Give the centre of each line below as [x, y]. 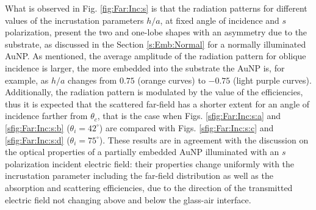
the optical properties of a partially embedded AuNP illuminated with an [142, 152]
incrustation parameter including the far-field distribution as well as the [139, 176]
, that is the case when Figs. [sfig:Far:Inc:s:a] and [189, 116]
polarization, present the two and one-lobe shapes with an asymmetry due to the [156, 32]
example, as [27, 80]
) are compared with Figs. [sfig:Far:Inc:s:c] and [186, 127]
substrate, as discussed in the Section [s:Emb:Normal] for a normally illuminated [156, 44]
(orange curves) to [171, 80]
